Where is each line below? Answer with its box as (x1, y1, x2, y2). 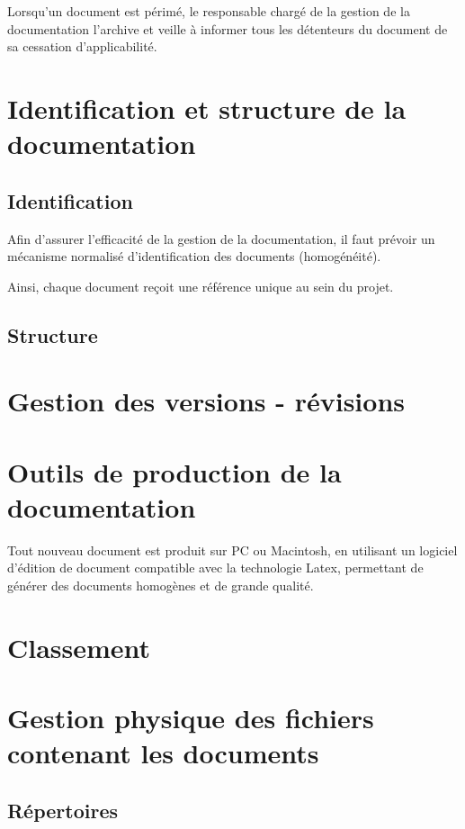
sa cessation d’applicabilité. (7, 37, 157, 56)
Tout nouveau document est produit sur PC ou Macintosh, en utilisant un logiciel (7, 540, 458, 559)
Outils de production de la (7, 453, 342, 490)
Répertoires (7, 796, 119, 824)
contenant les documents (7, 734, 319, 771)
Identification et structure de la (7, 89, 407, 126)
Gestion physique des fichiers (7, 699, 374, 736)
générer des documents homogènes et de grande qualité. (7, 575, 314, 594)
